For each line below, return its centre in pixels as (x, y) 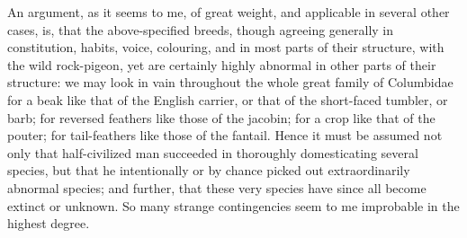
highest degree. (49, 223)
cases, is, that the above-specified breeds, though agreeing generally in (201, 29)
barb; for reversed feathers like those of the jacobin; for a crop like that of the (221, 117)
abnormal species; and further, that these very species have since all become (217, 187)
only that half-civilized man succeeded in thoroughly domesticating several (213, 152)
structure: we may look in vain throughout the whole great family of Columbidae (230, 82)
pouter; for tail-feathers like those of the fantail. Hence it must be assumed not (225, 135)
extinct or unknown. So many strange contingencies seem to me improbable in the (233, 205)
